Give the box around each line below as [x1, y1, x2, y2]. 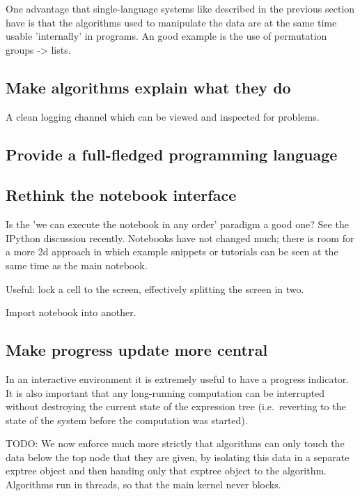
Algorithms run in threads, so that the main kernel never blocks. [6, 477, 281, 492]
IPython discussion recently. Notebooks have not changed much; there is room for [6, 230, 354, 245]
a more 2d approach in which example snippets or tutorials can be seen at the [6, 244, 338, 259]
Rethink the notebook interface [6, 184, 237, 206]
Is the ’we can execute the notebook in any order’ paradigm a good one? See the [6, 217, 349, 232]
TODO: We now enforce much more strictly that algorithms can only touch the [6, 436, 345, 451]
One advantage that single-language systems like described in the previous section [6, 1, 355, 15]
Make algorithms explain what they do [6, 76, 291, 98]
